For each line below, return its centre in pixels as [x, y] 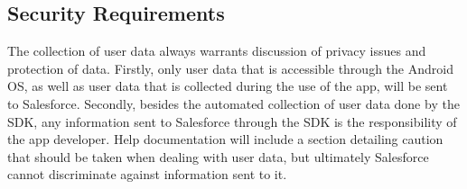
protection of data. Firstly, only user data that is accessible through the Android [230, 68]
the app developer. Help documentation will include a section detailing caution [225, 139]
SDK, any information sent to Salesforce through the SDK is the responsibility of [232, 121]
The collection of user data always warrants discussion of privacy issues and [217, 51]
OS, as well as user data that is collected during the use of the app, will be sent [228, 86]
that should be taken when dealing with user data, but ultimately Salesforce [218, 156]
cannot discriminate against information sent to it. [147, 174]
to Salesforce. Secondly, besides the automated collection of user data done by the [233, 103]
